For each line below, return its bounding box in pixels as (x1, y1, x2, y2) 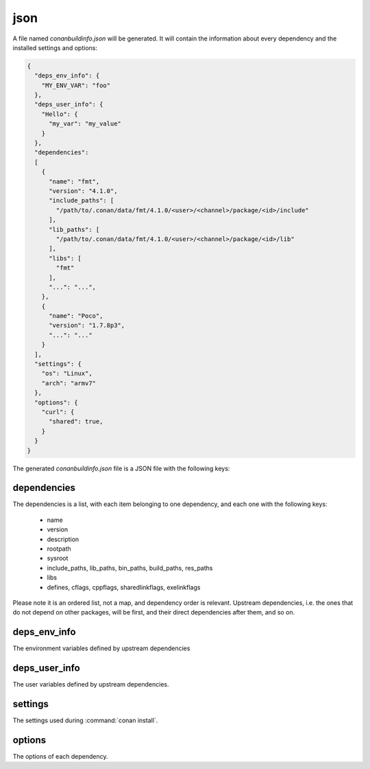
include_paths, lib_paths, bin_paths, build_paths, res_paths (47, 564, 213, 572)
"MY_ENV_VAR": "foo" (41, 81, 111, 89)
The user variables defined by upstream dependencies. (12, 680, 169, 689)
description (47, 535, 79, 543)
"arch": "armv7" (41, 379, 96, 387)
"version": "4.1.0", (49, 187, 118, 195)
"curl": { (41, 408, 75, 415)
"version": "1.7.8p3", (49, 321, 125, 330)
